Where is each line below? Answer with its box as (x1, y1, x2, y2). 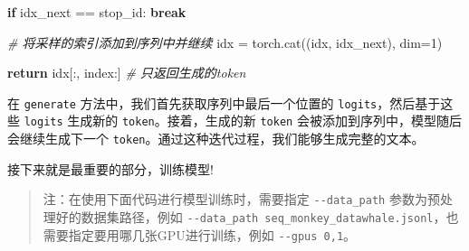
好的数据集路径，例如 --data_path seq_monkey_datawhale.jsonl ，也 (55, 208, 459, 226)
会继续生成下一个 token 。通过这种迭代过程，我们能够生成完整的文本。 (7, 129, 425, 148)
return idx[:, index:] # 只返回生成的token (7, 63, 246, 82)
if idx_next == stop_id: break (7, 3, 187, 21)
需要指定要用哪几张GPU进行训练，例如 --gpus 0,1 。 (43, 225, 357, 244)
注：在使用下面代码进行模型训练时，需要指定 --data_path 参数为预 (43, 190, 440, 209)
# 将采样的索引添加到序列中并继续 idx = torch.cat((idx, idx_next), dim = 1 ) (7, 33, 443, 51)
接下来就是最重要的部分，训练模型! (7, 159, 214, 178)
